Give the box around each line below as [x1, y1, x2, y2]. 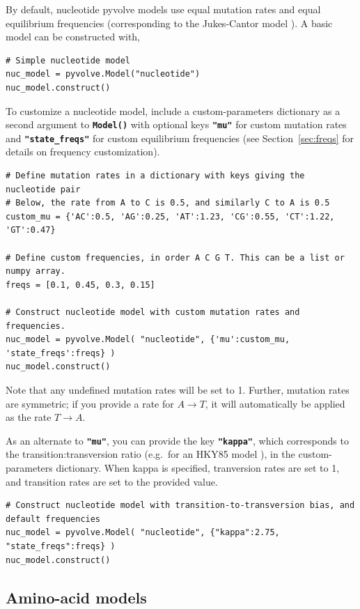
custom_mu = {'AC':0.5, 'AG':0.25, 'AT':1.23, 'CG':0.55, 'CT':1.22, [6, 211, 335, 222]
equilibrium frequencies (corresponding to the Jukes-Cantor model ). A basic [6, 15, 333, 30]
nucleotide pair [6, 184, 81, 194]
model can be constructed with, [6, 29, 141, 44]
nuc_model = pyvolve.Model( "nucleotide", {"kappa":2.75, [6, 527, 280, 538]
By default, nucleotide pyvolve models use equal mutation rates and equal [6, 2, 321, 16]
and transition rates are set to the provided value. [6, 474, 218, 488]
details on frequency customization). [6, 144, 160, 159]
